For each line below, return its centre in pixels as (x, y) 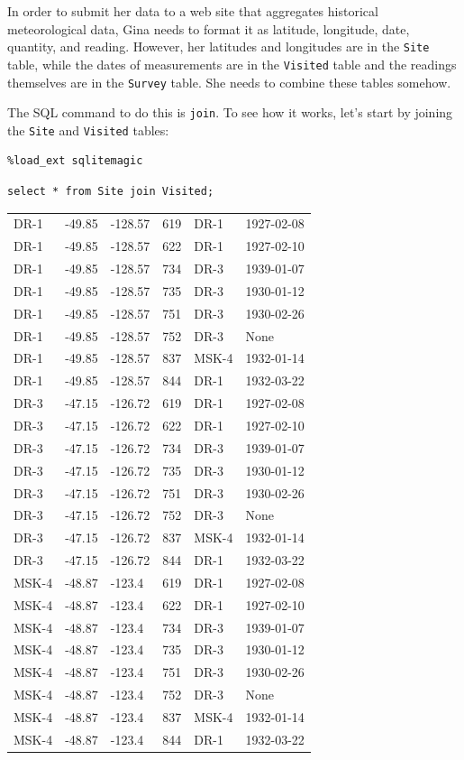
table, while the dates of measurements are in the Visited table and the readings (232, 64)
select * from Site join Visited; (111, 192)
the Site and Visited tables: (88, 130)
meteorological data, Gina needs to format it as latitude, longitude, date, (209, 28)
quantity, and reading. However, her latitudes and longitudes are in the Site (218, 46)
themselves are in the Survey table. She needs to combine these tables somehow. (229, 82)
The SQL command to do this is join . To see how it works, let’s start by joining (230, 112)
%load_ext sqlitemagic (75, 161)
